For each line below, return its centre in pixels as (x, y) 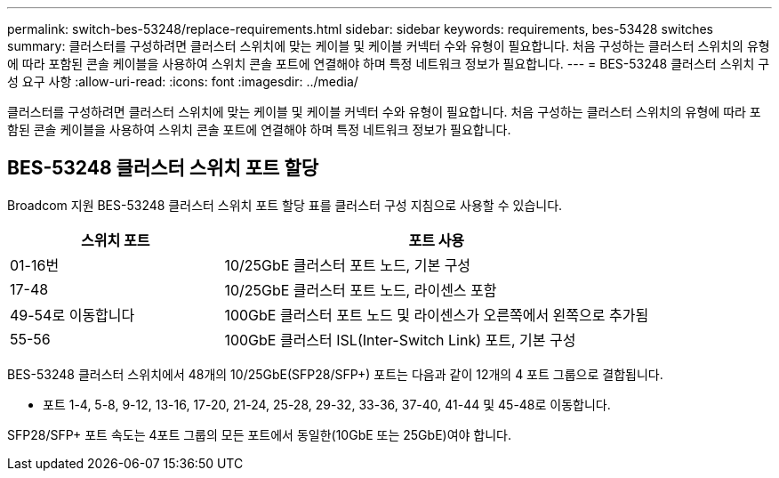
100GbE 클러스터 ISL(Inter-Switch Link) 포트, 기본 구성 (400, 340)
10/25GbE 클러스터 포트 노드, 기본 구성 (348, 265)
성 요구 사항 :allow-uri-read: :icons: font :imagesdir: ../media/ (183, 81)
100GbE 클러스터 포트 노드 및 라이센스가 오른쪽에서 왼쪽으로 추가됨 (437, 315)
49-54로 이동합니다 (72, 315)
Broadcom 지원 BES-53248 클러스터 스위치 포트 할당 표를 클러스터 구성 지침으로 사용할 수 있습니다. (285, 205)
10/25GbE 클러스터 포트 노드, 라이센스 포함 (361, 290)
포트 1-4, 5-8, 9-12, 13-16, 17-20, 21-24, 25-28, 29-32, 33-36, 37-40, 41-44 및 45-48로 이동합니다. (327, 404)
